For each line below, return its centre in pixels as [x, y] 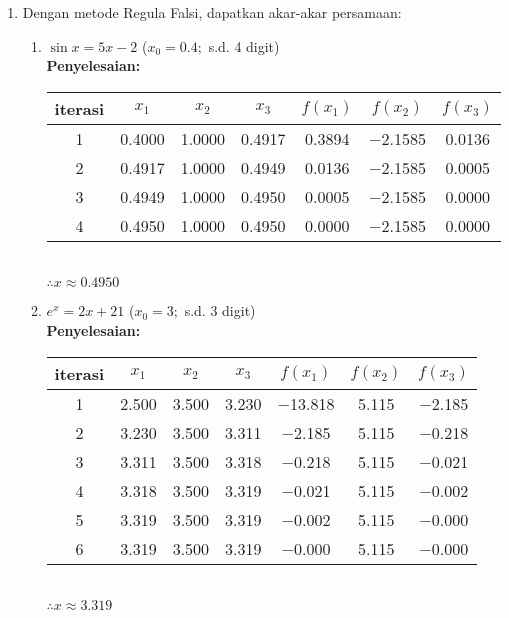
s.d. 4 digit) [244, 45]
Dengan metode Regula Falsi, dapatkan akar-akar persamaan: [212, 12]
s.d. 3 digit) [220, 310]
